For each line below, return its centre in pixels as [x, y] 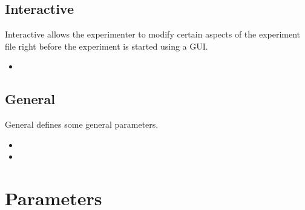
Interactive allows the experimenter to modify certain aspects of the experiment [153, 34]
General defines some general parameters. [82, 124]
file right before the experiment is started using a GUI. [107, 46]
